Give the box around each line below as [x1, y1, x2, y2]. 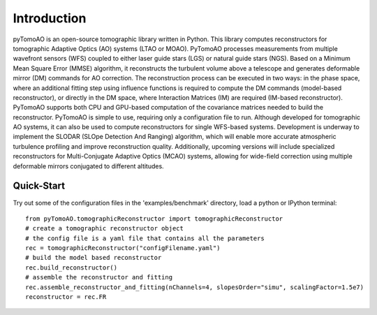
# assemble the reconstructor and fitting [25, 273, 173, 281]
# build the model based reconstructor [25, 254, 162, 262]
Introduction [13, 10, 87, 26]
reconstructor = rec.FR [25, 293, 107, 301]
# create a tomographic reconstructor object [25, 224, 184, 233]
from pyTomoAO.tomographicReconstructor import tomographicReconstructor [25, 214, 283, 223]
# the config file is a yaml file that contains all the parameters [25, 234, 265, 242]
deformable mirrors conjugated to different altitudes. [13, 161, 164, 170]
